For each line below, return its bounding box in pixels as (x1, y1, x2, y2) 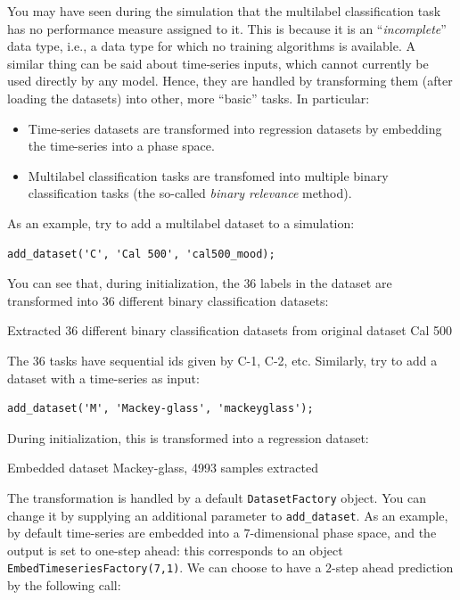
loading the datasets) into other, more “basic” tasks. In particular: (7, 88, 370, 107)
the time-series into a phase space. (28, 136, 215, 155)
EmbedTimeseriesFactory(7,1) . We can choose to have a (7, 558, 322, 577)
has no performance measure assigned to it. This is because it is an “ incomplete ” (7, 19, 447, 37)
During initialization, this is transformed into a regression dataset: (7, 428, 369, 447)
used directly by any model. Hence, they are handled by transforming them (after (7, 71, 453, 90)
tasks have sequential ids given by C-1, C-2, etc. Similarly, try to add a (49, 350, 438, 369)
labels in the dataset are (260, 274, 392, 292)
